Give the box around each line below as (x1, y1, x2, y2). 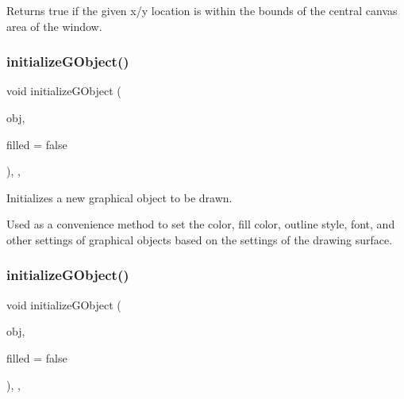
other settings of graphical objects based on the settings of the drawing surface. (6, 231, 393, 247)
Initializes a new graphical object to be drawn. (6, 189, 233, 205)
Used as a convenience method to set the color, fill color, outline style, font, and (6, 216, 395, 232)
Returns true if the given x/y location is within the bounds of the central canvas (6, 2, 398, 18)
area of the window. (6, 17, 102, 34)
